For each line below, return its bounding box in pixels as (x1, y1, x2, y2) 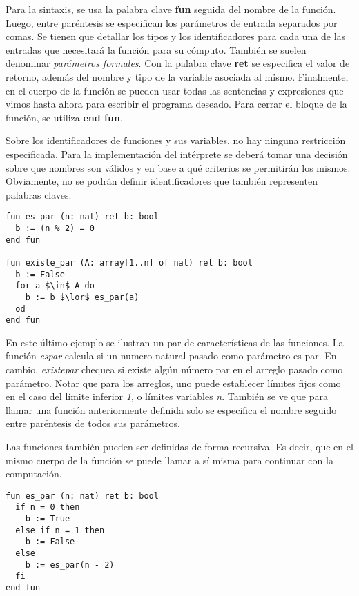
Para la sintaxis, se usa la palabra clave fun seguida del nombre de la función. (6, 2, 336, 16)
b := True (25, 514, 70, 524)
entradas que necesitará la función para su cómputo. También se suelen (6, 42, 307, 57)
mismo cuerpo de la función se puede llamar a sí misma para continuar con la (6, 453, 333, 467)
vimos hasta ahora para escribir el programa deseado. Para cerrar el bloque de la (6, 97, 347, 111)
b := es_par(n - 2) (25, 559, 115, 570)
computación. (6, 466, 62, 481)
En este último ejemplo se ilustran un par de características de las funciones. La (6, 335, 344, 349)
